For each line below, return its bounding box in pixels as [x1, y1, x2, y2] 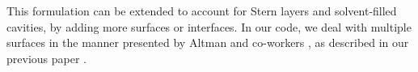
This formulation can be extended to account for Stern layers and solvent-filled [6, 2, 397, 19]
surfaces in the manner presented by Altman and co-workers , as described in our [6, 34, 409, 51]
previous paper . [6, 49, 87, 66]
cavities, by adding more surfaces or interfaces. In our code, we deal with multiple [6, 18, 412, 35]
